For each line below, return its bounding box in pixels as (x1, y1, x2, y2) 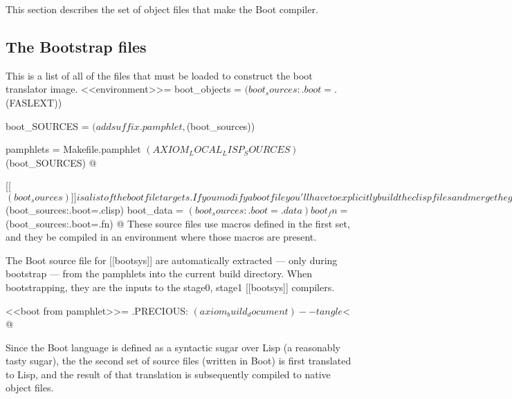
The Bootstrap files (6, 35, 147, 57)
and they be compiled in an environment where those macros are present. (6, 230, 317, 244)
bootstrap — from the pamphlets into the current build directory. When (6, 266, 313, 281)
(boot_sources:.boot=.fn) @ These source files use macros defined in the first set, (6, 216, 350, 230)
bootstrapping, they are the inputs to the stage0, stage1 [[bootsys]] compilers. (6, 279, 335, 294)
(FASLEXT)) (6, 95, 62, 109)
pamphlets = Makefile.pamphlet (6, 142, 141, 156)
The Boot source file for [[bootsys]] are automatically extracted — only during (6, 252, 338, 267)
